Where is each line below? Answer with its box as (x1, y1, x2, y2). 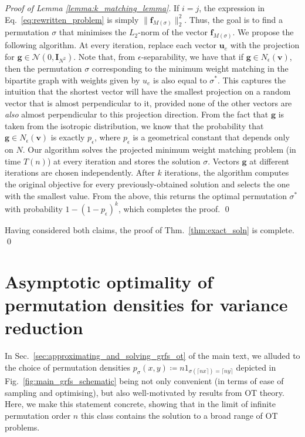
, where (94, 131, 121, 143)
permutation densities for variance (5, 293, 288, 317)
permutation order (5, 409, 71, 421)
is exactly (50, 131, 85, 143)
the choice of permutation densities (5, 361, 131, 374)
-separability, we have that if (141, 50, 243, 62)
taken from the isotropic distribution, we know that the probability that (5, 119, 264, 132)
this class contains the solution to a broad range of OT (80, 409, 278, 421)
